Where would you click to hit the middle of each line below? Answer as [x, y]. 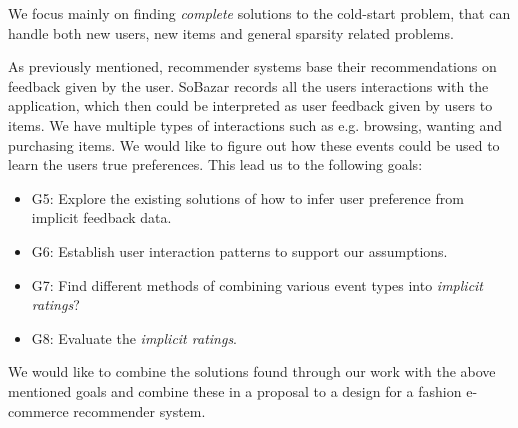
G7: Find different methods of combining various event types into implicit [257, 284]
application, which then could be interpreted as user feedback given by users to [250, 105]
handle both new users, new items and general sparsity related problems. [231, 32]
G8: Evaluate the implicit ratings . [134, 337]
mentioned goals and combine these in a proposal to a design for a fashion [235, 390]
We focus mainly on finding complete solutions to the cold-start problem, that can [259, 13]
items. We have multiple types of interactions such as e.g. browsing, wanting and [255, 124]
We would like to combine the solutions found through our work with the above [252, 371]
